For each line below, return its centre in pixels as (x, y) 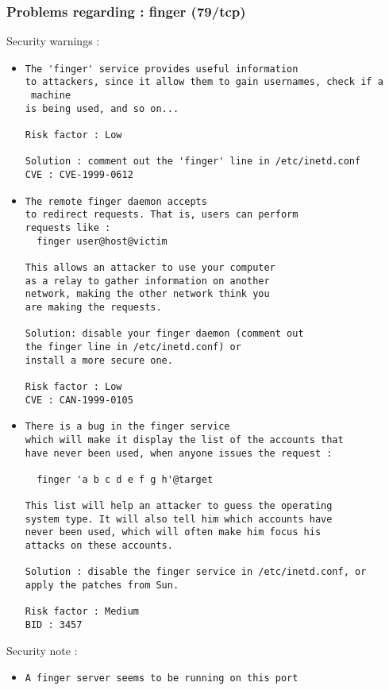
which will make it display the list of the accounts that (184, 439)
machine (51, 96)
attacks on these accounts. (99, 546)
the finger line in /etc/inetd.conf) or (133, 347)
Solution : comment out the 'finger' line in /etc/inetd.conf (193, 162)
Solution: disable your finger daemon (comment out (164, 334)
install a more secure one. (99, 360)
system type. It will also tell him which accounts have (179, 519)
